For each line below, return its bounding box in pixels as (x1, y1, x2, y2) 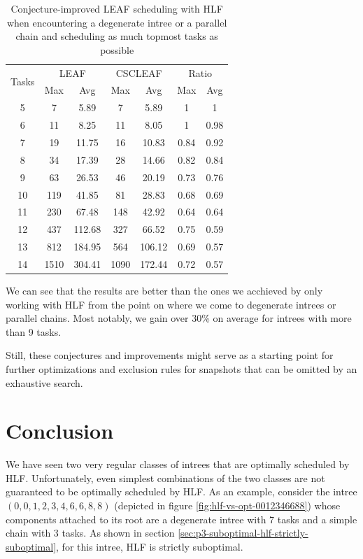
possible (100, 42, 134, 57)
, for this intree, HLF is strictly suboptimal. (56, 539, 243, 553)
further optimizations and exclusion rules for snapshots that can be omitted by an (6, 361, 357, 376)
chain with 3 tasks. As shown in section (6, 525, 175, 540)
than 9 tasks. (6, 324, 62, 339)
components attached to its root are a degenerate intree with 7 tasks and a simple (6, 511, 357, 526)
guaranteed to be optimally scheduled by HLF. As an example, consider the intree (6, 484, 357, 499)
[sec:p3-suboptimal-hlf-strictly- (178, 525, 308, 540)
